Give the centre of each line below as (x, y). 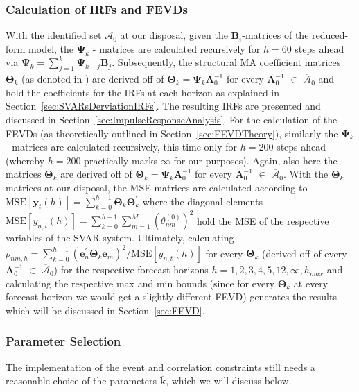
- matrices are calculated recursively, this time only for (122, 147)
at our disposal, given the (174, 35)
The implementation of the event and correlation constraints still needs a (160, 367)
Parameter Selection (63, 341)
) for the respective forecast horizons (131, 270)
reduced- (330, 35)
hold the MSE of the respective (263, 220)
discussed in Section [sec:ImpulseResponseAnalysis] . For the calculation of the (172, 119)
